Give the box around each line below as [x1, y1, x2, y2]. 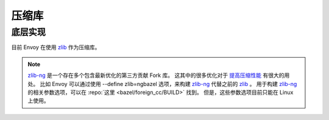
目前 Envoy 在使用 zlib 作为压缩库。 [11, 44, 101, 51]
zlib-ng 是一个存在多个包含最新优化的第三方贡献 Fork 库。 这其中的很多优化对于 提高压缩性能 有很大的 [27, 72, 285, 79]
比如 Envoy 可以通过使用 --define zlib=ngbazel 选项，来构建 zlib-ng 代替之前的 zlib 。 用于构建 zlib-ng [40, 80, 297, 87]
